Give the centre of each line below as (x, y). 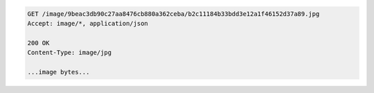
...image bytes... (59, 72)
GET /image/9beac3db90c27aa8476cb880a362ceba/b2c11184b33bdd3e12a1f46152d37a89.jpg (173, 14)
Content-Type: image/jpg (70, 53)
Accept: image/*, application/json (88, 23)
